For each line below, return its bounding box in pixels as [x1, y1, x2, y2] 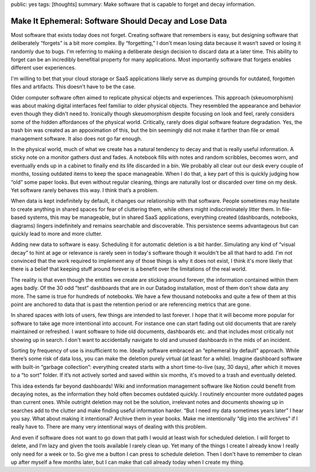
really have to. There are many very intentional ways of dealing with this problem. [11, 423, 207, 430]
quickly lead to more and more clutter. [11, 230, 102, 237]
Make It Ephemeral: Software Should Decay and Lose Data [11, 16, 228, 26]
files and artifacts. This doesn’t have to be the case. [11, 83, 136, 90]
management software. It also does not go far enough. [11, 135, 143, 142]
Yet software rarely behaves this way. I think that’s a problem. [11, 186, 159, 193]
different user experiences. [11, 64, 76, 71]
